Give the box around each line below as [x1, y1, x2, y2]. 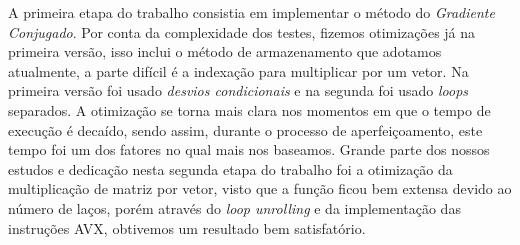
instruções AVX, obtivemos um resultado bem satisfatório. [8, 217, 366, 238]
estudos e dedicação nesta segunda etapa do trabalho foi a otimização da [8, 158, 453, 179]
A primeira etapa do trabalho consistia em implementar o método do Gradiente [8, 2, 495, 22]
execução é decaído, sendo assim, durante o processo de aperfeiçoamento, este [8, 119, 483, 140]
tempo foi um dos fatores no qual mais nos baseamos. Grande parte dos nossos [8, 139, 490, 160]
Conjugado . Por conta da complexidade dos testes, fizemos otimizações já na [8, 21, 476, 42]
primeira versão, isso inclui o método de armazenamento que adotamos [8, 41, 442, 62]
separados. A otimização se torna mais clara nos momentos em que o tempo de [8, 99, 491, 120]
